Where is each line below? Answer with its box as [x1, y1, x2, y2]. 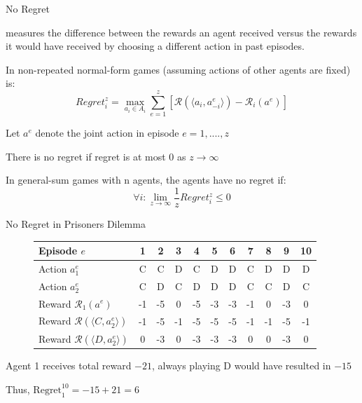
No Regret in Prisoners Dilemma [6, 216, 146, 231]
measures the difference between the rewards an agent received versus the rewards [6, 25, 357, 39]
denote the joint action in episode [35, 125, 179, 140]
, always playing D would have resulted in [152, 358, 331, 373]
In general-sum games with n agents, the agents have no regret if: [6, 172, 286, 187]
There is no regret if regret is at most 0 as [6, 149, 186, 163]
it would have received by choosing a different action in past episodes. [6, 39, 305, 53]
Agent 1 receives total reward [6, 358, 132, 373]
